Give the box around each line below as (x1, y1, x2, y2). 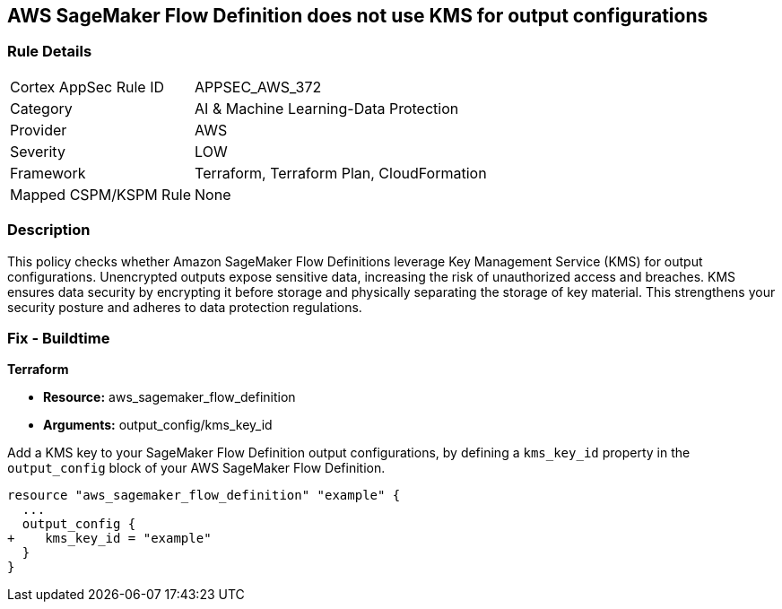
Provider (10, 120, 67, 139)
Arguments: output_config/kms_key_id (43, 417, 273, 433)
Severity (10, 142, 65, 161)
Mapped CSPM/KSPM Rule (10, 185, 192, 204)
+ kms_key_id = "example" (7, 531, 212, 546)
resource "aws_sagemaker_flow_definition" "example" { (7, 488, 401, 503)
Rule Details (7, 42, 92, 61)
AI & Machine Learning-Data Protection (195, 99, 459, 117)
